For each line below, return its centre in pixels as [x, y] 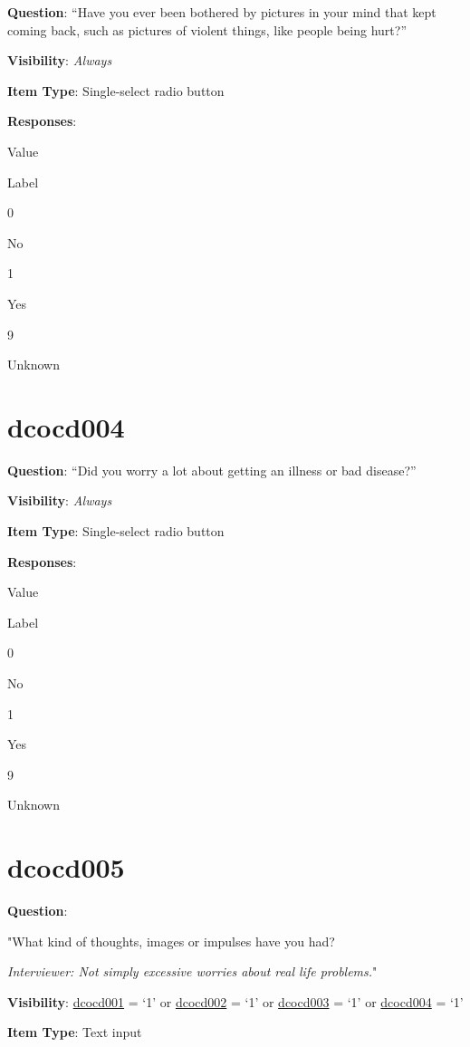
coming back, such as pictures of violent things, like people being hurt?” [207, 29]
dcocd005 [66, 867]
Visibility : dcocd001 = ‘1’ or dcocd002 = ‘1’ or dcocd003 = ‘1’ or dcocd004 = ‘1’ [235, 1001]
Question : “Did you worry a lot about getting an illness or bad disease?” [212, 470]
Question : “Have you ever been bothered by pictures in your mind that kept [222, 12]
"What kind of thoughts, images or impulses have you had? [171, 941]
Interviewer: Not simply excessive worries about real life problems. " [192, 971]
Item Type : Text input [75, 1032]
